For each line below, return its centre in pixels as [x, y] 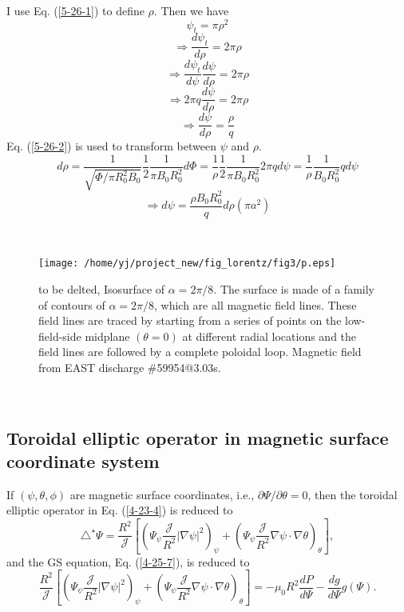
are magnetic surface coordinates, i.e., [162, 494]
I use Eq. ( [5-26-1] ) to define [75, 10]
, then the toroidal [353, 494]
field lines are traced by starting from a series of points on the [190, 320]
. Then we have [191, 10]
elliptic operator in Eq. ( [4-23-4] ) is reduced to [120, 510]
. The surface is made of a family [294, 289]
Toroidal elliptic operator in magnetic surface [198, 437]
